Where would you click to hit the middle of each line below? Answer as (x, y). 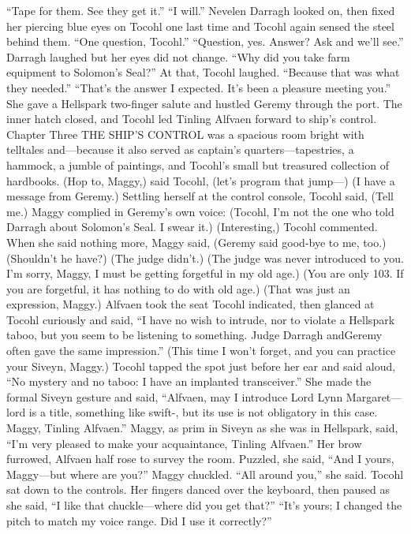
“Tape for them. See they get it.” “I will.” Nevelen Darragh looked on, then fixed (201, 10)
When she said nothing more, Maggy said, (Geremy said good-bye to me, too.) (196, 242)
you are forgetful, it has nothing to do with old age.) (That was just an (178, 288)
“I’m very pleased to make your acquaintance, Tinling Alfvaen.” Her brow (184, 443)
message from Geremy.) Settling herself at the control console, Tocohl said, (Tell (200, 196)
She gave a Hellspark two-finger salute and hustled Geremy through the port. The (204, 103)
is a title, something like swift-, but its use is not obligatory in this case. (203, 412)
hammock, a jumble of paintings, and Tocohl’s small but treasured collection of (198, 164)
